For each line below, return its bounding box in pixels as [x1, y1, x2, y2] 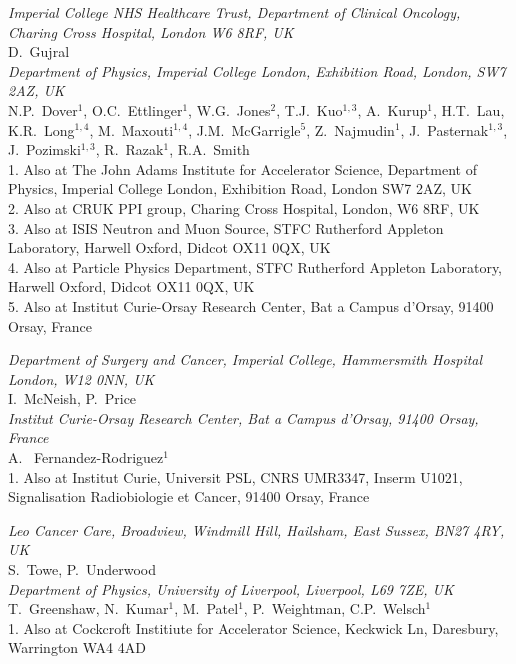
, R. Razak [95, 139, 164, 160]
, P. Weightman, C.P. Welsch [243, 598, 426, 619]
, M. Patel [174, 598, 239, 619]
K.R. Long [8, 119, 75, 140]
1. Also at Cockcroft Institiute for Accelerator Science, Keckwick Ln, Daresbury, [8, 617, 499, 638]
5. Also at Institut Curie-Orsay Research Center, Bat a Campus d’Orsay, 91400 [8, 295, 494, 316]
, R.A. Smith [169, 139, 250, 160]
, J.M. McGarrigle [188, 119, 301, 140]
